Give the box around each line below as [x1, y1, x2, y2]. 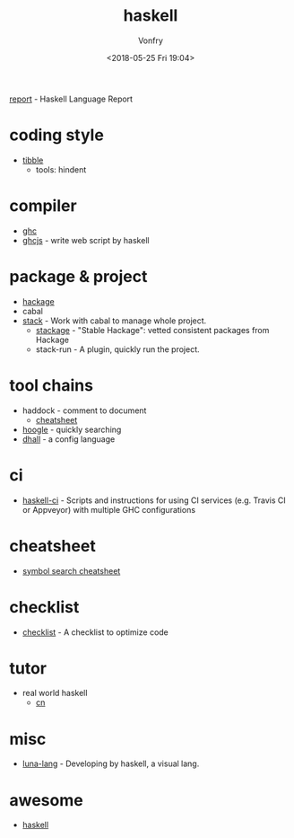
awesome [9, 789, 83, 810]
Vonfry [137, 35, 164, 46]
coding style [9, 125, 105, 146]
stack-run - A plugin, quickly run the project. [35, 343, 200, 355]
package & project [9, 267, 148, 287]
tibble [22, 154, 44, 165]
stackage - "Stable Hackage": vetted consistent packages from [35, 324, 270, 335]
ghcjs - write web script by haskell [22, 234, 150, 245]
